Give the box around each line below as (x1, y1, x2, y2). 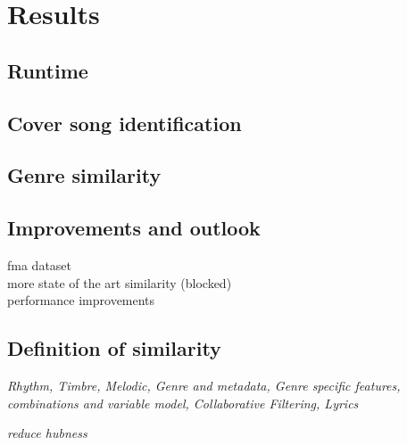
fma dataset (7, 255, 72, 274)
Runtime (7, 56, 88, 84)
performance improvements (7, 291, 155, 309)
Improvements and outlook (7, 214, 261, 242)
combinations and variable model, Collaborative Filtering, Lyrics (7, 393, 359, 412)
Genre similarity (7, 161, 162, 189)
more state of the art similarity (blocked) (7, 273, 232, 292)
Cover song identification (7, 109, 242, 136)
